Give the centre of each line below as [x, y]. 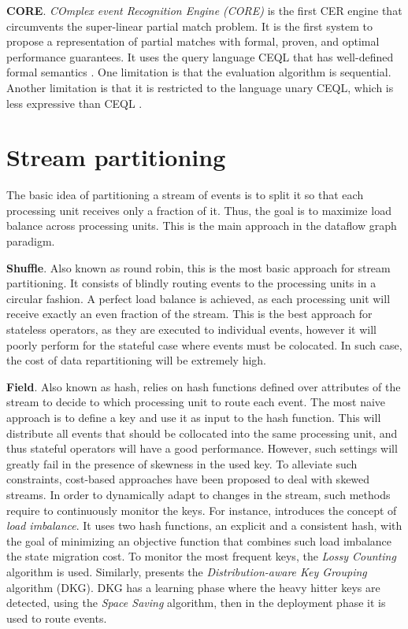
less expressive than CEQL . [74, 103]
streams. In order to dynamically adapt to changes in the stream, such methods [198, 494]
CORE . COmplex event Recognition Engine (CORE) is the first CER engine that [204, 10]
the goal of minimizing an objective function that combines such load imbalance [199, 540]
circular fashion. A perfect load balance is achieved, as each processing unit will [198, 298]
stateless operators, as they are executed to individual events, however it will [191, 329]
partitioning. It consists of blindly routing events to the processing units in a [191, 283]
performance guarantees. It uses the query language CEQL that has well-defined [200, 56]
